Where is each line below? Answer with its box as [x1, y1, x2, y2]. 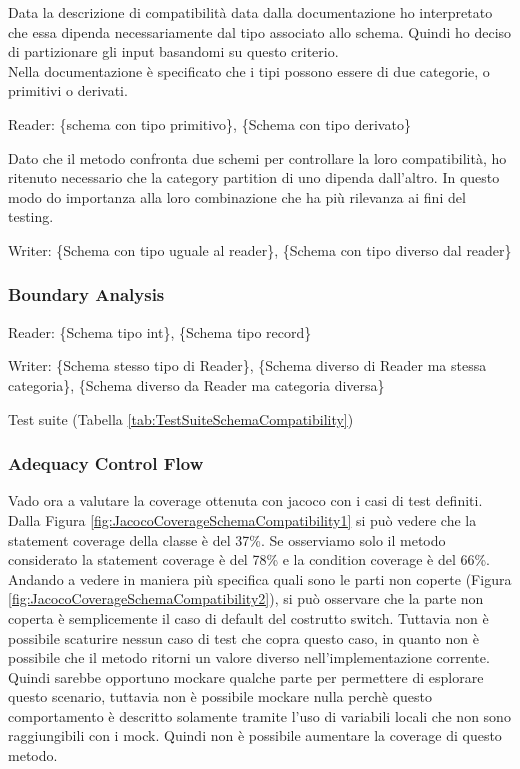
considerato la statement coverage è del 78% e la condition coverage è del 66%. [8, 549, 491, 570]
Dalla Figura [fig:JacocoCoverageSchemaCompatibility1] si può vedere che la [8, 509, 477, 530]
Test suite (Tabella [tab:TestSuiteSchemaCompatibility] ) [8, 408, 354, 429]
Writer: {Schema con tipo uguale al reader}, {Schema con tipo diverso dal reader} [8, 239, 512, 260]
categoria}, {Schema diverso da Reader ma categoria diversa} [8, 374, 385, 395]
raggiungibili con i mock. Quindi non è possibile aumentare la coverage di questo [8, 725, 502, 746]
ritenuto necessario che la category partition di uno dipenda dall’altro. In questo [8, 167, 500, 188]
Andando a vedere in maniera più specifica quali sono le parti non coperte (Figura [8, 568, 512, 589]
